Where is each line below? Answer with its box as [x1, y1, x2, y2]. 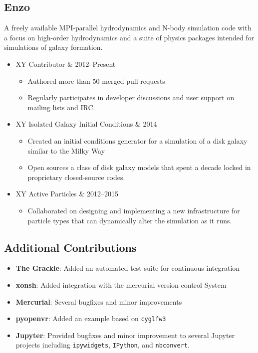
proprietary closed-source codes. [27, 172, 125, 182]
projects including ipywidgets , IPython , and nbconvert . [15, 340, 190, 350]
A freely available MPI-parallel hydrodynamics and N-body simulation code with [4, 22, 252, 33]
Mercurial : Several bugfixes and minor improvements [15, 296, 182, 307]
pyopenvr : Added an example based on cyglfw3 [15, 313, 166, 324]
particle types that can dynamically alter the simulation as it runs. [27, 215, 232, 225]
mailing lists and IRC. [27, 102, 95, 112]
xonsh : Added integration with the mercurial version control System [15, 279, 227, 290]
